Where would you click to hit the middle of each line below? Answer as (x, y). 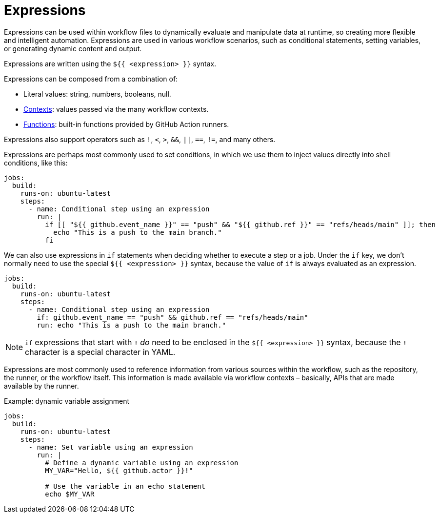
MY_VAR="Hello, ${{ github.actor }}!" (119, 470)
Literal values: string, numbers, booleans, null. (97, 94)
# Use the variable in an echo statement (125, 486)
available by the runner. (41, 386)
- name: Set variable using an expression (111, 447)
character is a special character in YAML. (100, 352)
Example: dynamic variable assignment (67, 401)
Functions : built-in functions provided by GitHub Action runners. (126, 124)
